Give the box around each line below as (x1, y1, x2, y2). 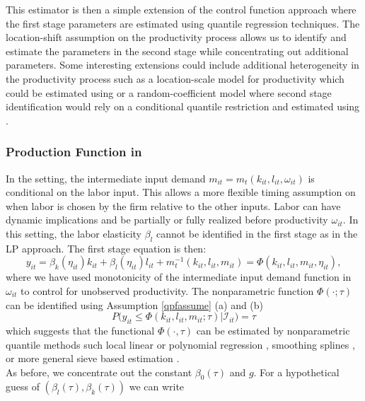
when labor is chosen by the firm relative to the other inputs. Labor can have (6, 198, 341, 213)
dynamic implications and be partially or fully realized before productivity (6, 212, 328, 227)
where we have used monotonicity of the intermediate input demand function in (6, 269, 352, 284)
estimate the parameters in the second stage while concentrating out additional (6, 43, 349, 58)
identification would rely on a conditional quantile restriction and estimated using (6, 99, 360, 114)
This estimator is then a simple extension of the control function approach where (6, 2, 357, 16)
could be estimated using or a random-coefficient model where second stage (6, 85, 332, 100)
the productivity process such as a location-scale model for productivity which (6, 71, 344, 86)
